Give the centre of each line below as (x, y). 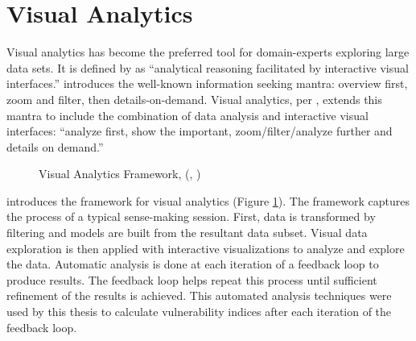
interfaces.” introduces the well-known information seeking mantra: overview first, (207, 83)
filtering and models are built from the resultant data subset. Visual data (187, 233)
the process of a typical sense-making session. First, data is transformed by (191, 216)
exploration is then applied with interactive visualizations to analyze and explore (206, 248)
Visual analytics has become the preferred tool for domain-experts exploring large (208, 52)
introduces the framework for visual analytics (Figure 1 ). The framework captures (208, 200)
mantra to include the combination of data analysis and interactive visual (187, 115)
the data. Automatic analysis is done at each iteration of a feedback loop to (193, 264)
